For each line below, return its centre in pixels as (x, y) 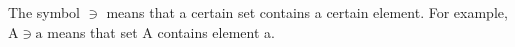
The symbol (44, 12)
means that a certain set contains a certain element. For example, (307, 12)
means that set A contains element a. (161, 31)
